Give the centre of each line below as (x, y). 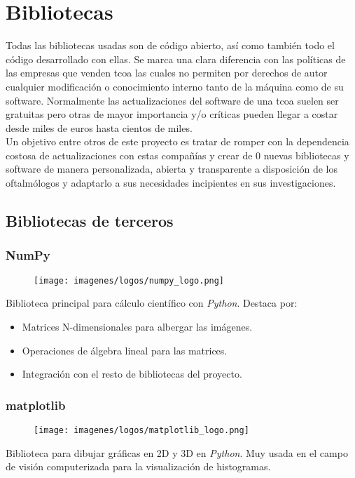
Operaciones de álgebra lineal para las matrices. (125, 350)
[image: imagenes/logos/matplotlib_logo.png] (141, 430)
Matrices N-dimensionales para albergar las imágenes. (137, 326)
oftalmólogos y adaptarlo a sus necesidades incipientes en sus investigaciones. (171, 183)
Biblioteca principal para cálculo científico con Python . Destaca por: (152, 303)
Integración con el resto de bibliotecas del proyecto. (132, 374)
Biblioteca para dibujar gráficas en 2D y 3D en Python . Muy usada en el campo (177, 452)
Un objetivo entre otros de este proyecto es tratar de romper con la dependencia (177, 141)
